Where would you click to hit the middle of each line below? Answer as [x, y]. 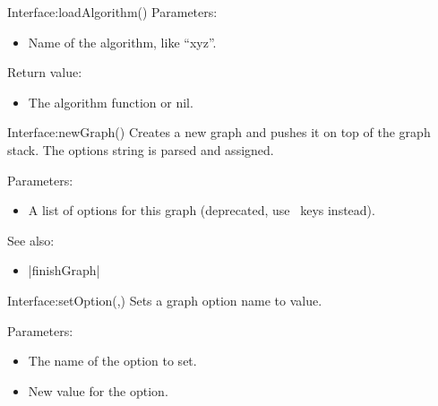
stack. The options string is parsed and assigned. [141, 149]
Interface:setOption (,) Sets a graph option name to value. [165, 300]
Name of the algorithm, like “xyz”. [122, 42]
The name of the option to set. [112, 361]
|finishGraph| [64, 270]
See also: [31, 240]
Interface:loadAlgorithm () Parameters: [112, 12]
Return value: [45, 72]
